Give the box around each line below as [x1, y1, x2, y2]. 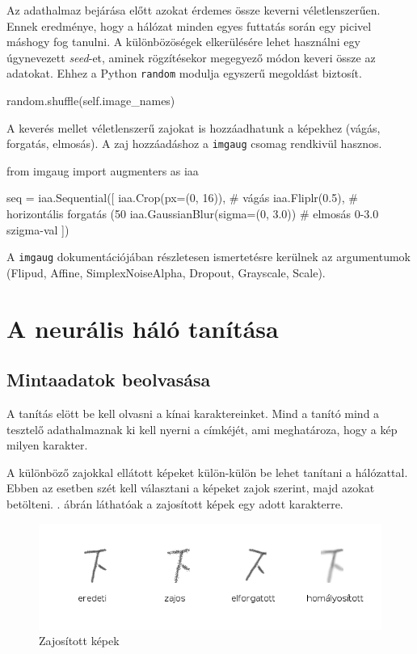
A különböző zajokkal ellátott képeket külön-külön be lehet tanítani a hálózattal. [6, 463, 408, 480]
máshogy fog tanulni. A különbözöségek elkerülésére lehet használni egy [6, 33, 360, 50]
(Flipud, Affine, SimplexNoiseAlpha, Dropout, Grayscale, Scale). [6, 264, 326, 281]
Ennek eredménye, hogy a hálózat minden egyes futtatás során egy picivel [6, 17, 372, 34]
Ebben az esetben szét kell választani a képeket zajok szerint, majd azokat [6, 479, 375, 496]
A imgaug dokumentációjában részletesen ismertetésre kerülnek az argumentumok [6, 248, 411, 265]
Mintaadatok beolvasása [6, 367, 211, 392]
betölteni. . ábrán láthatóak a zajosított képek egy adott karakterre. [6, 496, 343, 513]
